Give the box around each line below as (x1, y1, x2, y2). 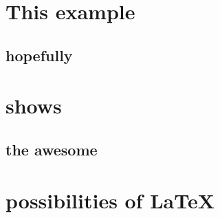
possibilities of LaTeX (5, 186, 215, 214)
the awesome (5, 138, 98, 160)
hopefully (5, 44, 73, 65)
